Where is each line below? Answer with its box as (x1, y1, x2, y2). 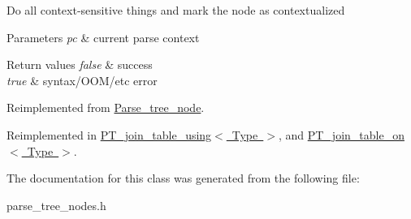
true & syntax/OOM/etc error (6, 71, 158, 88)
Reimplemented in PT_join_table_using (6, 126, 212, 143)
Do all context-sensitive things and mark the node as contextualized (6, 2, 345, 18)
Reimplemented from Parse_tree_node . (6, 99, 205, 116)
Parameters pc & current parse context (6, 28, 200, 45)
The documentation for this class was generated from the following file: (6, 170, 360, 187)
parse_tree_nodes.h (6, 196, 106, 213)
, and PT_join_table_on (278, 126, 405, 143)
